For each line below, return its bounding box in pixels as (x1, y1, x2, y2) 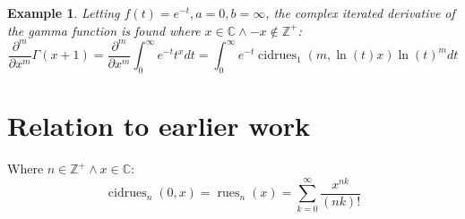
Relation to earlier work (7, 107, 311, 144)
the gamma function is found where (7, 21, 201, 39)
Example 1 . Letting (7, 4, 120, 21)
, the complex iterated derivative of (265, 4, 455, 21)
